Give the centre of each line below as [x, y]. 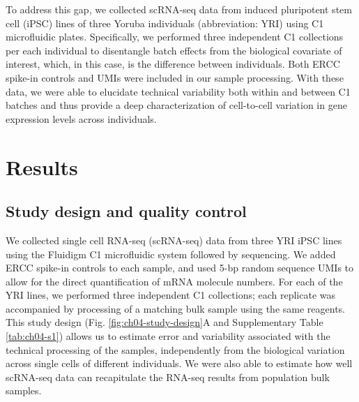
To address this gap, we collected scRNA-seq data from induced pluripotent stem [179, 9]
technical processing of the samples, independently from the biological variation [175, 349]
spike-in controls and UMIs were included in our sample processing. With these [175, 77]
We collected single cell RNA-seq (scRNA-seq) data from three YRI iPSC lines [174, 240]
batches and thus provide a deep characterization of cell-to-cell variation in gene [176, 105]
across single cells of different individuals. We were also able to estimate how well [179, 363]
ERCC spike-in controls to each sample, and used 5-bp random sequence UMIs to [180, 268]
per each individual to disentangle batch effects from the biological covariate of [174, 50]
